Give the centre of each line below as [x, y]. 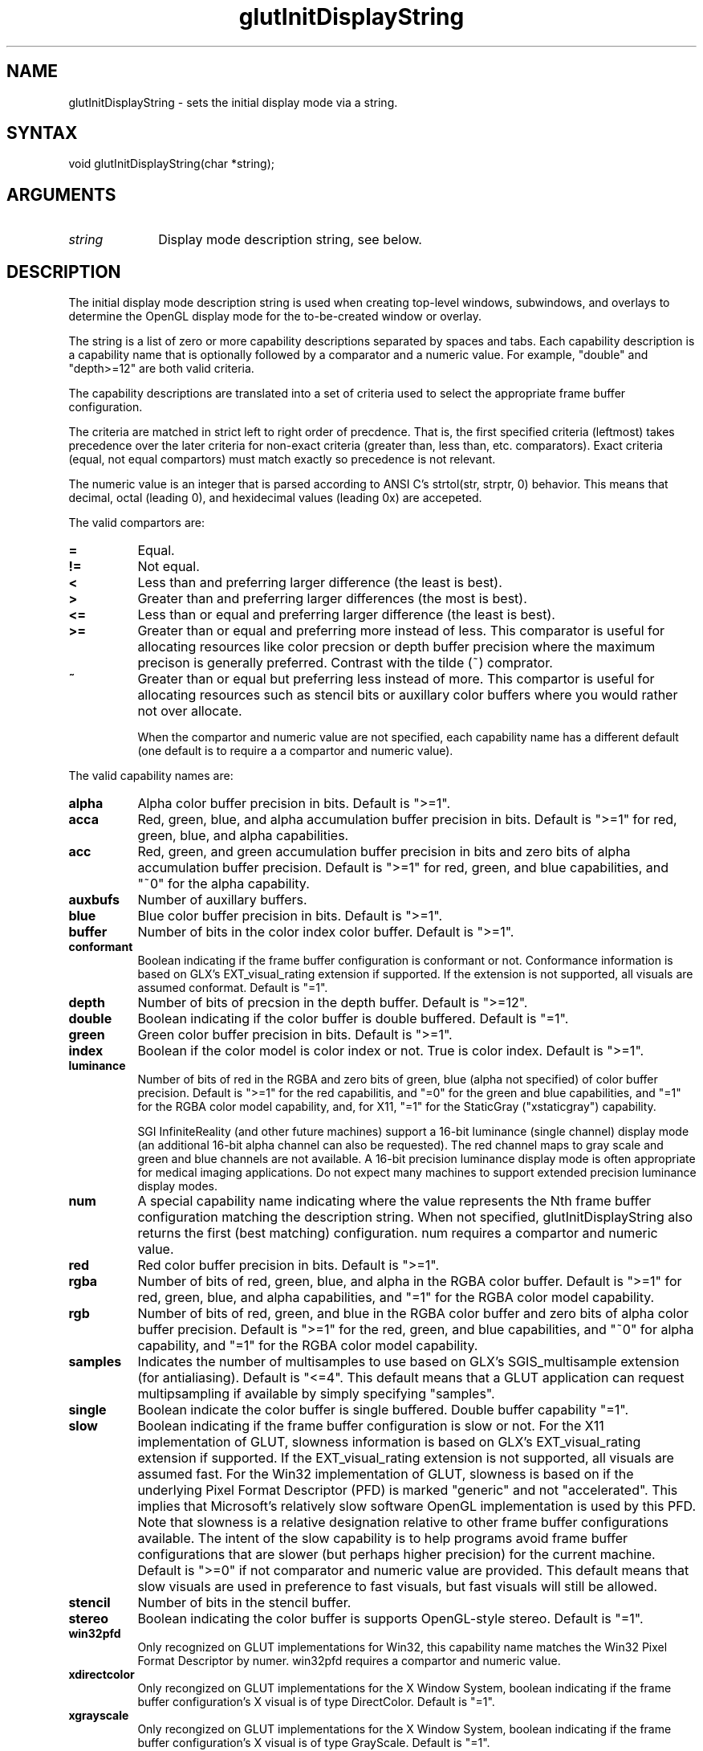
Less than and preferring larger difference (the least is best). [320, 583]
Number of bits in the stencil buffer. [244, 1603]
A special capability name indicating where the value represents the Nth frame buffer [394, 1201]
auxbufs [94, 900]
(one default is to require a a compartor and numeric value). [295, 751]
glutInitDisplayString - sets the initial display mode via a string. [233, 102]
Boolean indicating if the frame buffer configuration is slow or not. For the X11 [371, 1426]
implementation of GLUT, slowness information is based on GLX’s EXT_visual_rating [389, 1442]
